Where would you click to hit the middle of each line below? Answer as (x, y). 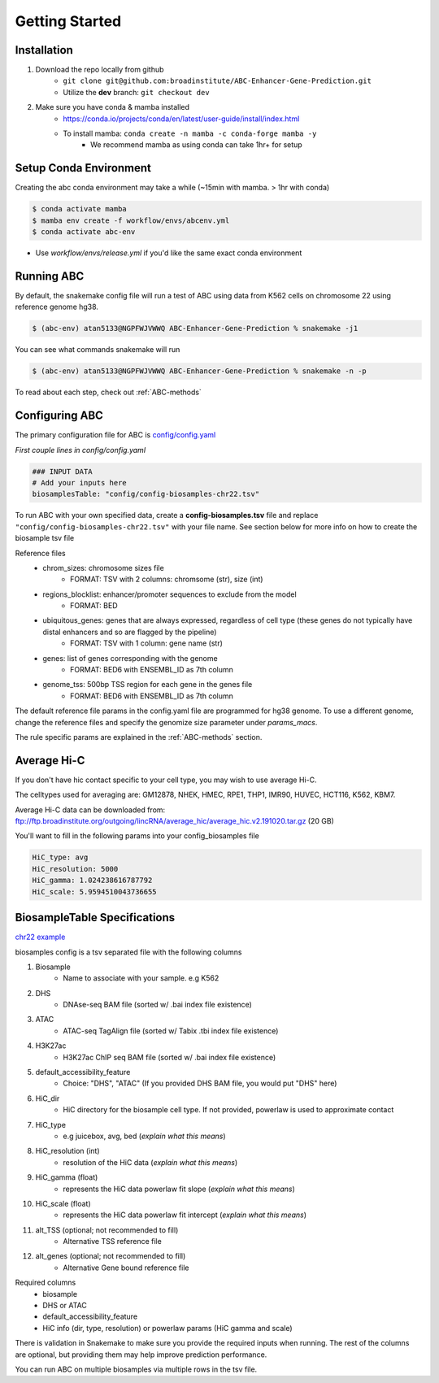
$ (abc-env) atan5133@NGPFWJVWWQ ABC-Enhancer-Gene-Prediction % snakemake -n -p (200, 371)
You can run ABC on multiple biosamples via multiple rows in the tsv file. (136, 1369)
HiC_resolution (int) (68, 1151)
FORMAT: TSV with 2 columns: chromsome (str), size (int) (167, 579)
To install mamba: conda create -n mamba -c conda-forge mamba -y (190, 133)
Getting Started (68, 21)
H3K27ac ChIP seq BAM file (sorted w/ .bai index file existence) (170, 1057)
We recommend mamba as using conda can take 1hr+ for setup (196, 145)
